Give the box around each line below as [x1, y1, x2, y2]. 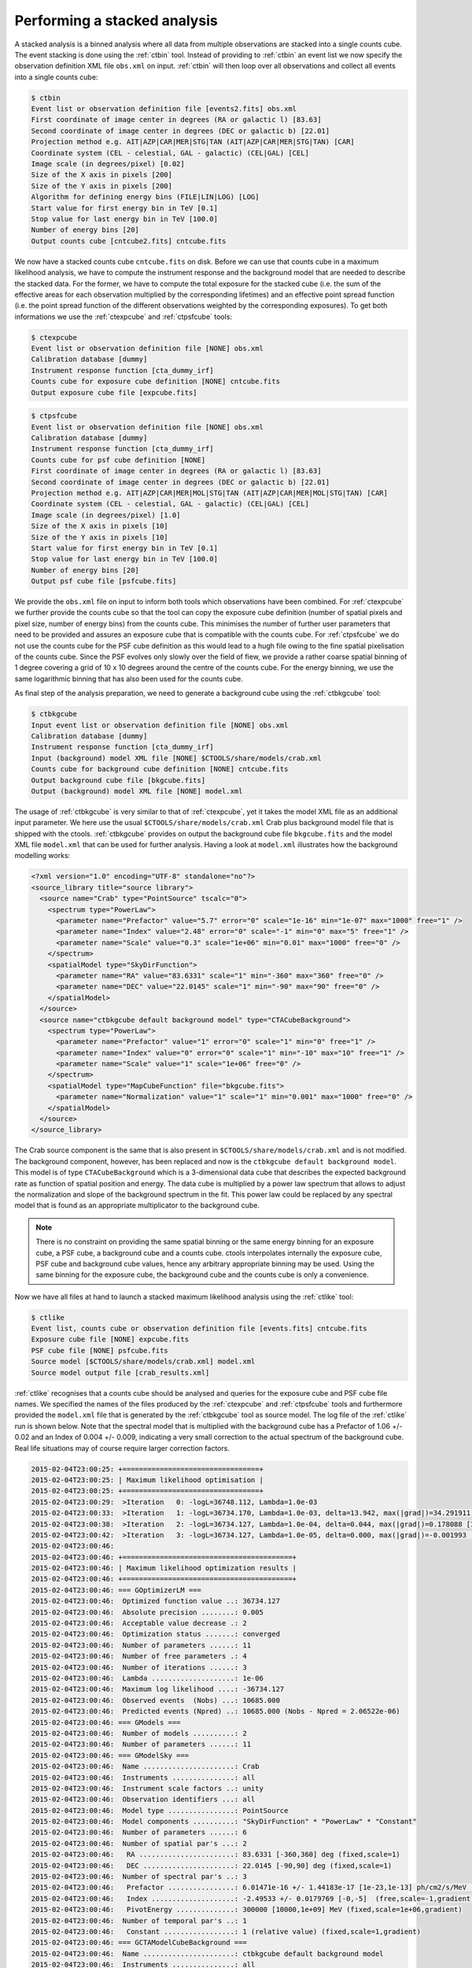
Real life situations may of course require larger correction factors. [14, 1443, 230, 1452]
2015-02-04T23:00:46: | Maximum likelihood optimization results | [31, 1563, 297, 1573]
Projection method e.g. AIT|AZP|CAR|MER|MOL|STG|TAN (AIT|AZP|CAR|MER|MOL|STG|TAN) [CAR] [31, 488, 389, 498]
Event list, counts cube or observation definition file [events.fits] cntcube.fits [31, 1324, 367, 1334]
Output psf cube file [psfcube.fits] [31, 577, 177, 586]
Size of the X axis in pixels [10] [31, 522, 168, 531]
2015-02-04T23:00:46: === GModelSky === [31, 1751, 189, 1759]
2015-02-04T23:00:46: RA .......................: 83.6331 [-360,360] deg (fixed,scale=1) [31, 1850, 400, 1859]
